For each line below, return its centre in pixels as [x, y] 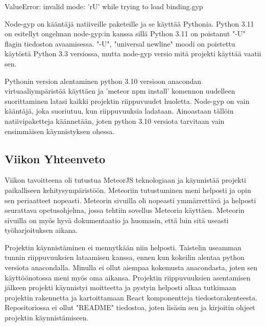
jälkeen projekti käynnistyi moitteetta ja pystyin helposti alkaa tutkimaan [121, 287]
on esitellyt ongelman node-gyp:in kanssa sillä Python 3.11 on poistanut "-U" [125, 34]
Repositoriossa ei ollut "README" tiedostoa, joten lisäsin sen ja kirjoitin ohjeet [130, 307]
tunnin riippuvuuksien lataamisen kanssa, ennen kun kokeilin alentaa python [125, 257]
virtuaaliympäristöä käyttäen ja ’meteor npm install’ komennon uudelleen [120, 91]
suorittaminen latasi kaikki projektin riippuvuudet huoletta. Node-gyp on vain [127, 101]
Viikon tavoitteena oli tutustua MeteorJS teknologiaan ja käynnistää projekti [125, 180]
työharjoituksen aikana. [41, 230]
